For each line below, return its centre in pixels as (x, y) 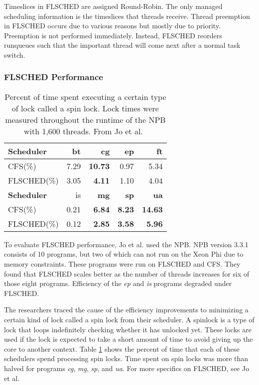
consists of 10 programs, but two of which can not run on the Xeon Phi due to (124, 254)
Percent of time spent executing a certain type (85, 96)
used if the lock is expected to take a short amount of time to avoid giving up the (129, 339)
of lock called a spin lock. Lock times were (85, 108)
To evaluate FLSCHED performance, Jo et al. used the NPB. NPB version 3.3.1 (126, 244)
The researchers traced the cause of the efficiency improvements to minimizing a (126, 310)
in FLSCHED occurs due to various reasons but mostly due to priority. (112, 26)
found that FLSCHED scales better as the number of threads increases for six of (127, 273)
